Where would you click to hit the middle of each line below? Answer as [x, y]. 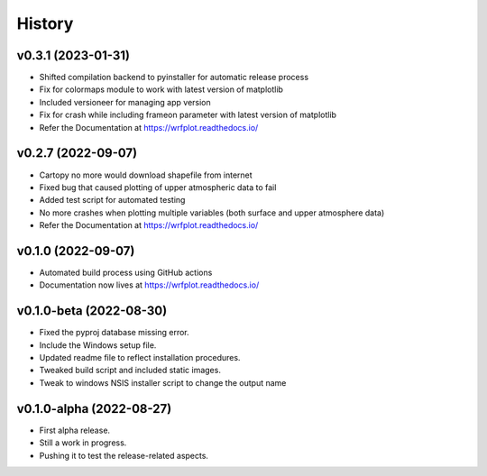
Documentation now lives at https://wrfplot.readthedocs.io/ [149, 285]
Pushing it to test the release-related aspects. [124, 455]
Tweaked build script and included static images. [130, 371]
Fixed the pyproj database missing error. [114, 333]
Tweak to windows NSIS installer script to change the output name [163, 382]
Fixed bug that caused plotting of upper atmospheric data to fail [158, 187]
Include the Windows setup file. [98, 345]
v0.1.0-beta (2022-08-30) [92, 311]
